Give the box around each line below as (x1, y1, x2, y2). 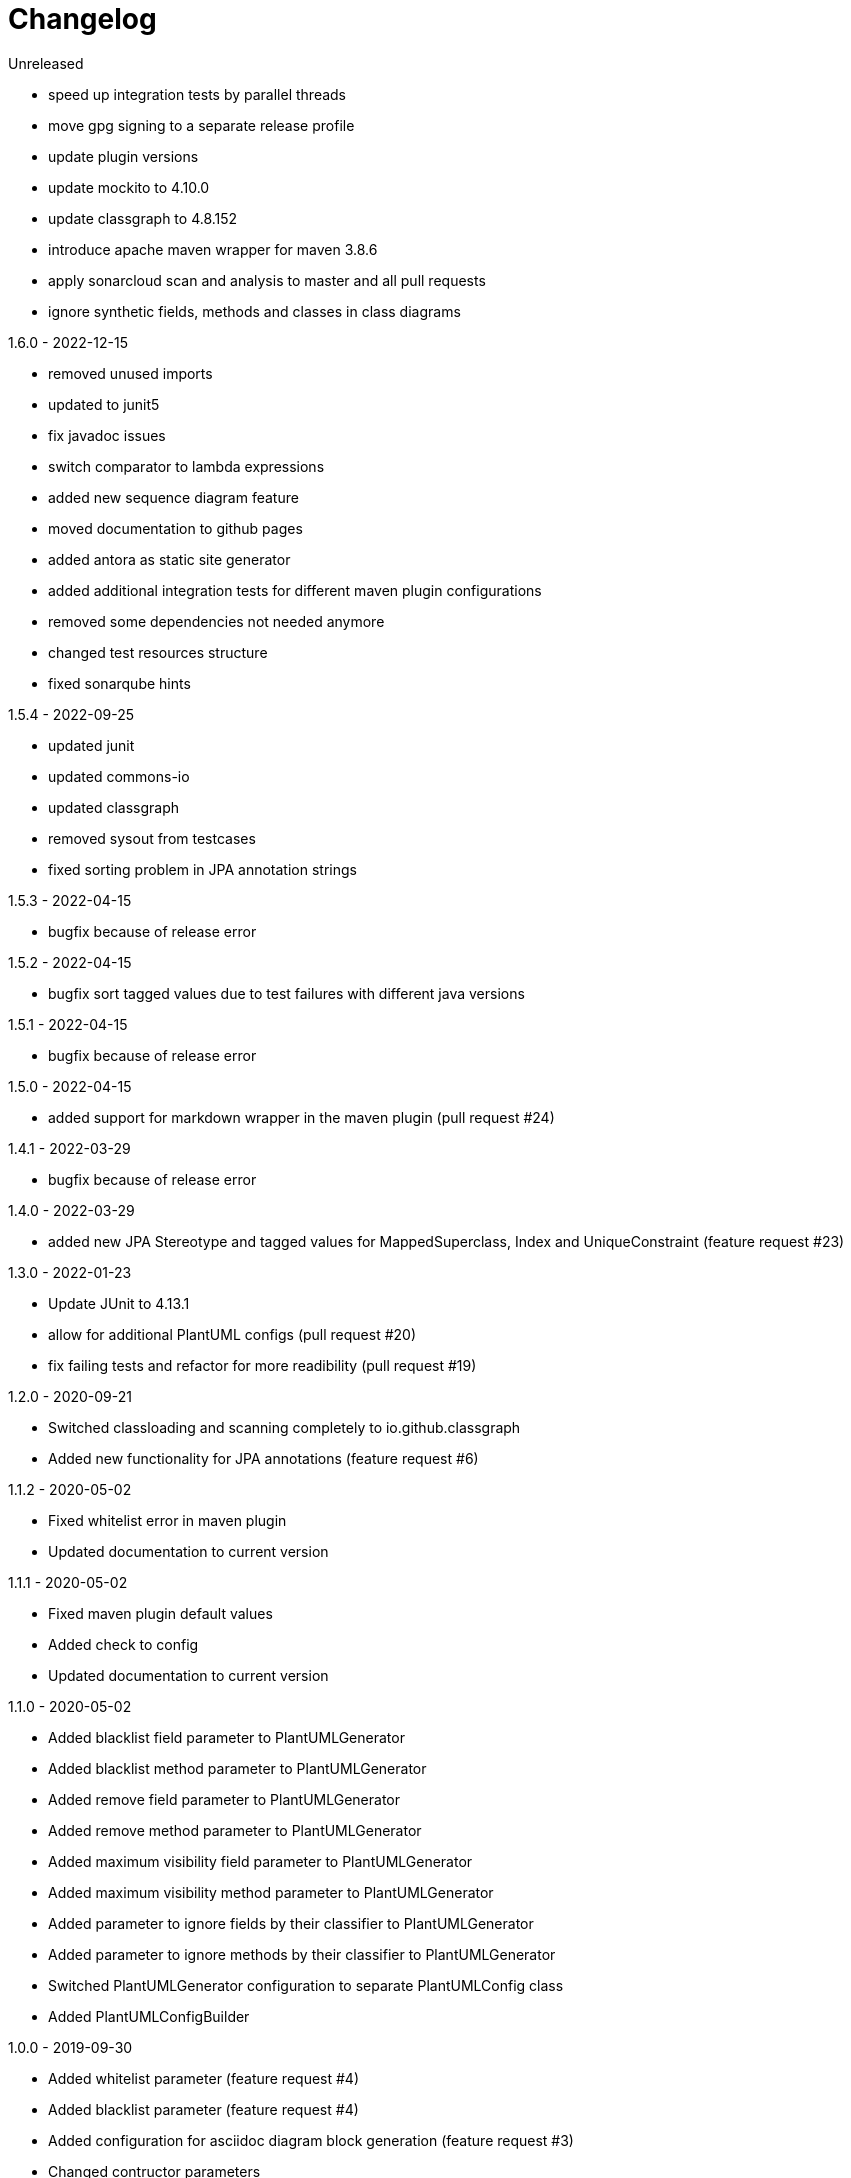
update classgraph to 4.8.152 (48, 209, 238, 227)
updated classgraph (48, 798, 179, 816)
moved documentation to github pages (48, 519, 303, 537)
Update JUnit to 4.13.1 (48, 1294, 190, 1312)
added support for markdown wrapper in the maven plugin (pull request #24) (48, 1108, 555, 1126)
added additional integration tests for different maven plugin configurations (48, 581, 542, 599)
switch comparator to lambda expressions (48, 457, 325, 475)
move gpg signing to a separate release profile (48, 116, 355, 134)
